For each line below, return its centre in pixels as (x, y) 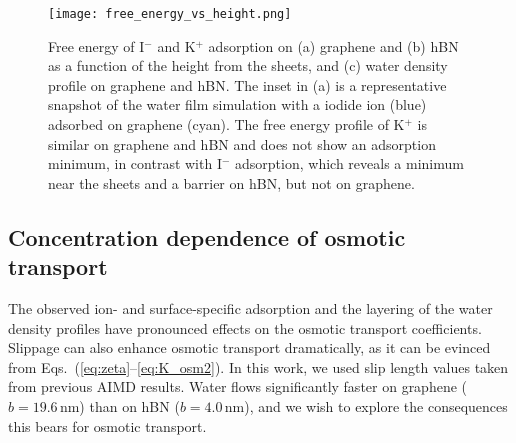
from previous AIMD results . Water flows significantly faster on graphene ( (238, 386)
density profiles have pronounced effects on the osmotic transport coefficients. (245, 327)
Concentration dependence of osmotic (207, 236)
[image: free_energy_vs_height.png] (170, 14)
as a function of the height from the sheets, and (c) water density (248, 65)
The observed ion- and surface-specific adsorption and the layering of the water (250, 308)
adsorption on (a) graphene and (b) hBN (333, 45)
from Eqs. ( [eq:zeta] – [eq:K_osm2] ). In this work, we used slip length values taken (258, 366)
